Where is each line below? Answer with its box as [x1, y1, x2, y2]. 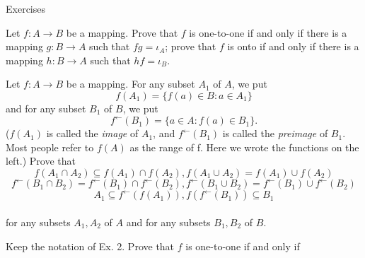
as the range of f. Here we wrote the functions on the [129, 139, 359, 154]
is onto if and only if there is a [227, 39, 359, 54]
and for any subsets [126, 214, 211, 229]
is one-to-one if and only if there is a [189, 25, 347, 40]
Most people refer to [6, 139, 94, 154]
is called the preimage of [222, 126, 328, 141]
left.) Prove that [6, 153, 76, 168]
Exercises [6, 1, 45, 16]
